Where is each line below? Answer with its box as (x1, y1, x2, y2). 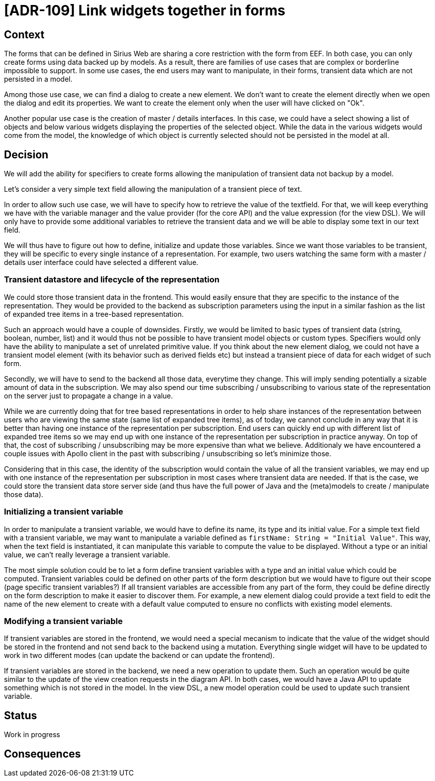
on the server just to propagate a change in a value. (4, 391, 173, 400)
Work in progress (4, 730, 60, 739)
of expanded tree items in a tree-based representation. (4, 309, 184, 318)
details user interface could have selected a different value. (4, 258, 199, 267)
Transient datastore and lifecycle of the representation (4, 274, 219, 285)
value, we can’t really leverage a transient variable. (4, 550, 170, 559)
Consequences (4, 747, 81, 760)
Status (4, 709, 37, 722)
